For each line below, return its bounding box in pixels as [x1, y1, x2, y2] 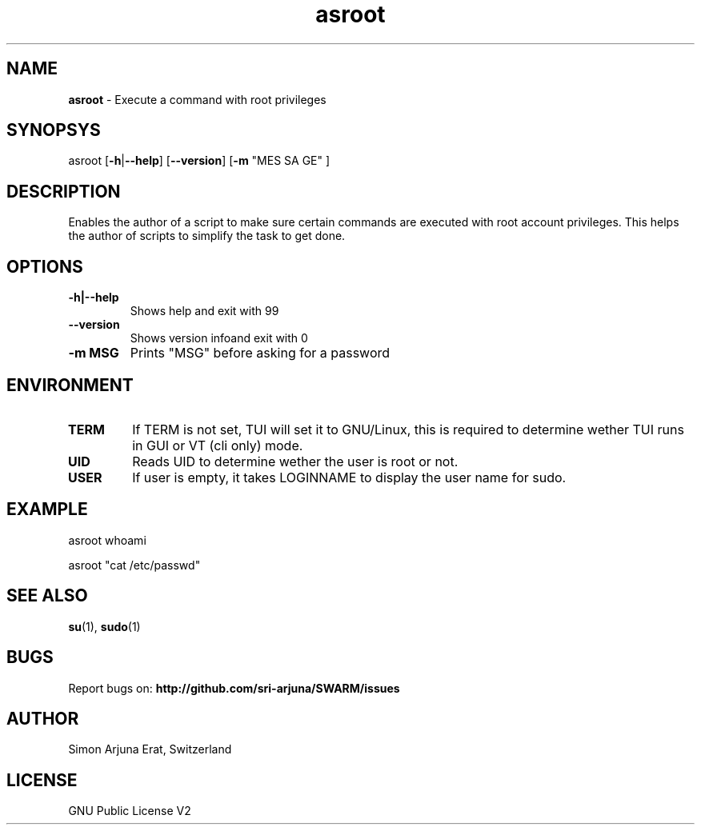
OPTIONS [6, 256, 83, 277]
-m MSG [68, 345, 119, 362]
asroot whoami [68, 533, 146, 547]
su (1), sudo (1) [68, 619, 141, 633]
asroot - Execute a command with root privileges [68, 92, 326, 106]
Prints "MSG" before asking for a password [130, 345, 391, 362]
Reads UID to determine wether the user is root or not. [132, 453, 459, 469]
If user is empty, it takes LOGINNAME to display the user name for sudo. [132, 469, 567, 485]
